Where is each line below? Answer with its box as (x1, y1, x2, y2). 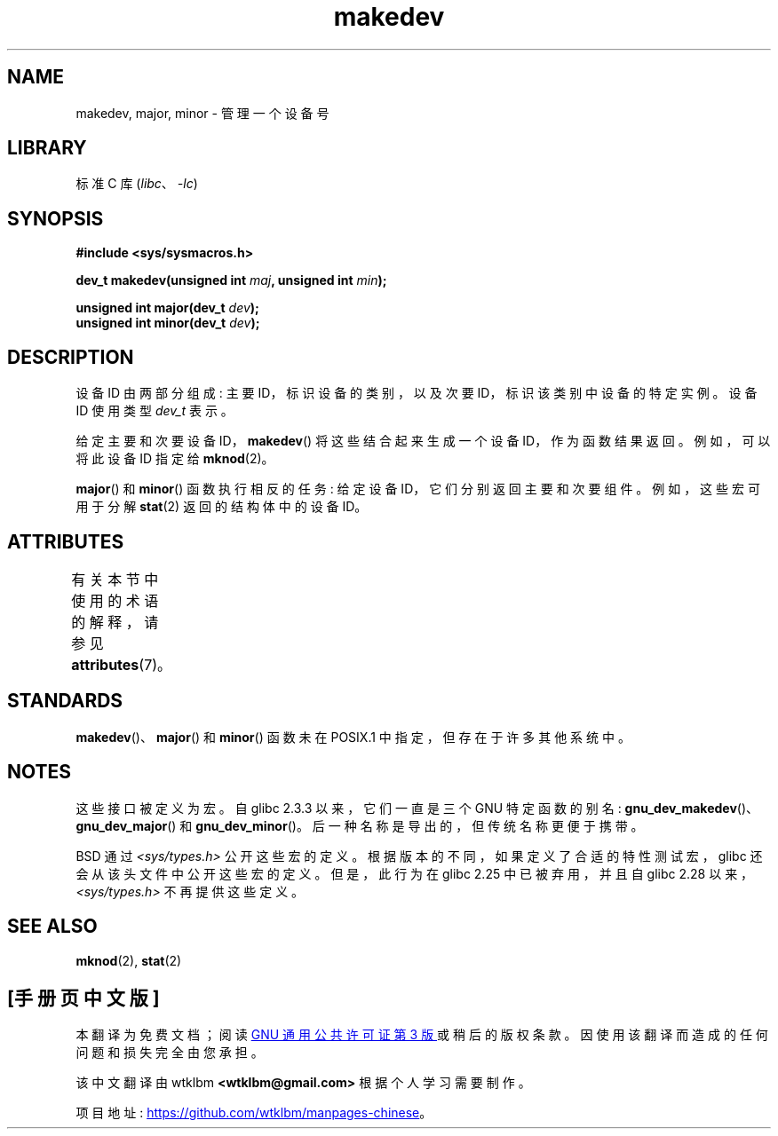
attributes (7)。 (71, 655, 172, 674)
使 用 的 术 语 (71, 591, 159, 610)
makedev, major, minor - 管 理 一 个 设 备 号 (75, 105, 329, 121)
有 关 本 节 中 (71, 570, 159, 588)
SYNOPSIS (7, 207, 104, 230)
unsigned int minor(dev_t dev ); (75, 315, 260, 331)
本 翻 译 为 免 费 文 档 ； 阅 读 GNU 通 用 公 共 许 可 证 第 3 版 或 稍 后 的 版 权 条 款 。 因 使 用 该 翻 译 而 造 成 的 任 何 (75, 1027, 768, 1043)
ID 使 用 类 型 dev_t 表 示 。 (75, 403, 234, 419)
